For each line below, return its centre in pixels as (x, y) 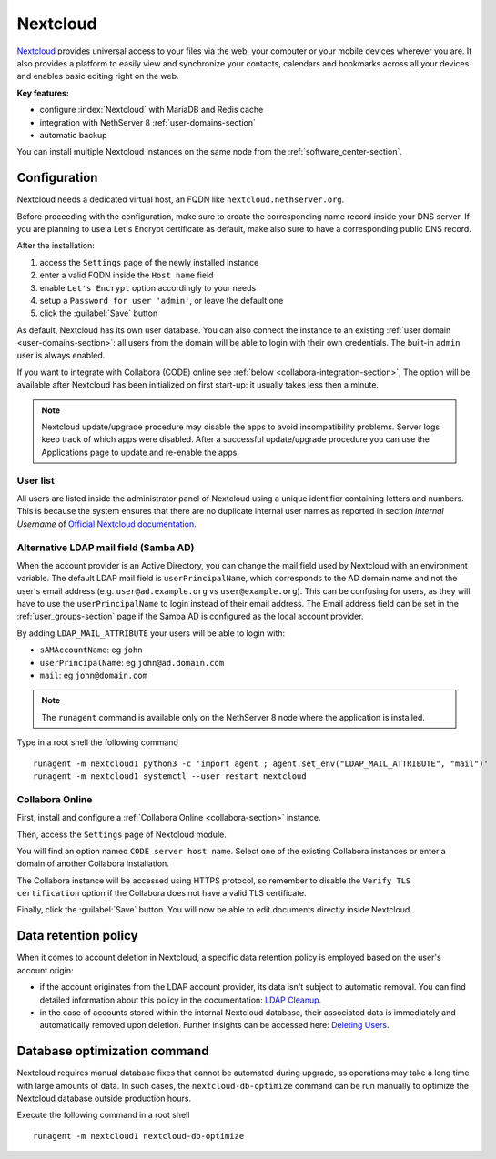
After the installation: (56, 246)
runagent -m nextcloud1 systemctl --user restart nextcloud (170, 776)
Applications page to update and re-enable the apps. (141, 452)
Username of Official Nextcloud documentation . (106, 524)
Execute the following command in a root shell (103, 1115)
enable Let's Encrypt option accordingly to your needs (148, 287)
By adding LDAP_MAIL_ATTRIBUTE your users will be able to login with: (151, 633)
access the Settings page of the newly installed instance (149, 262)
